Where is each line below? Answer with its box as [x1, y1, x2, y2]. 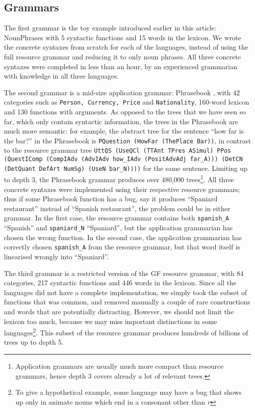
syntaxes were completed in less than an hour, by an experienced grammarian [4, 61, 237, 71]
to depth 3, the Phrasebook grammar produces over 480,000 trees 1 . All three [4, 173, 234, 185]
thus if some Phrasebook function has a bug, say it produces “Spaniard [4, 193, 218, 204]
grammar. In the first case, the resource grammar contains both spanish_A [4, 213, 229, 223]
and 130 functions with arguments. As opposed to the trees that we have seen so [4, 107, 246, 117]
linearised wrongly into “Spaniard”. [4, 251, 109, 262]
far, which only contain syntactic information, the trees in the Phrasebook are [4, 116, 238, 126]
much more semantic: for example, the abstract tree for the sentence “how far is [4, 126, 244, 136]
